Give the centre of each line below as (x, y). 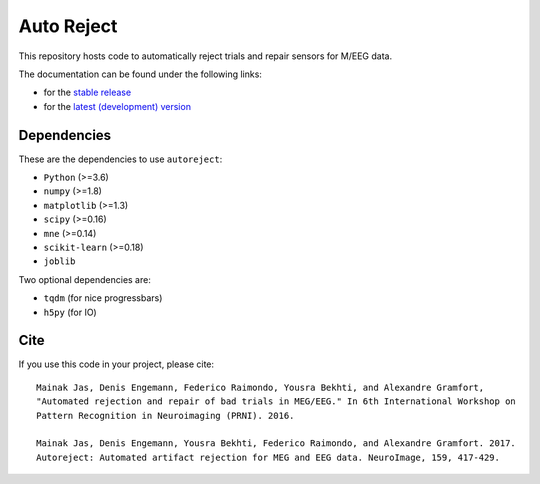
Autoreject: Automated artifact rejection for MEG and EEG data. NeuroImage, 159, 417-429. (268, 457)
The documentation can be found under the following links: (140, 74)
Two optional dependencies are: (85, 279)
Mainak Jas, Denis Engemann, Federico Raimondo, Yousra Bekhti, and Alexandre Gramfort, (260, 387)
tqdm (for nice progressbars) (103, 298)
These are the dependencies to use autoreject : (120, 159)
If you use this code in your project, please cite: (116, 364)
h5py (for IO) (70, 312)
